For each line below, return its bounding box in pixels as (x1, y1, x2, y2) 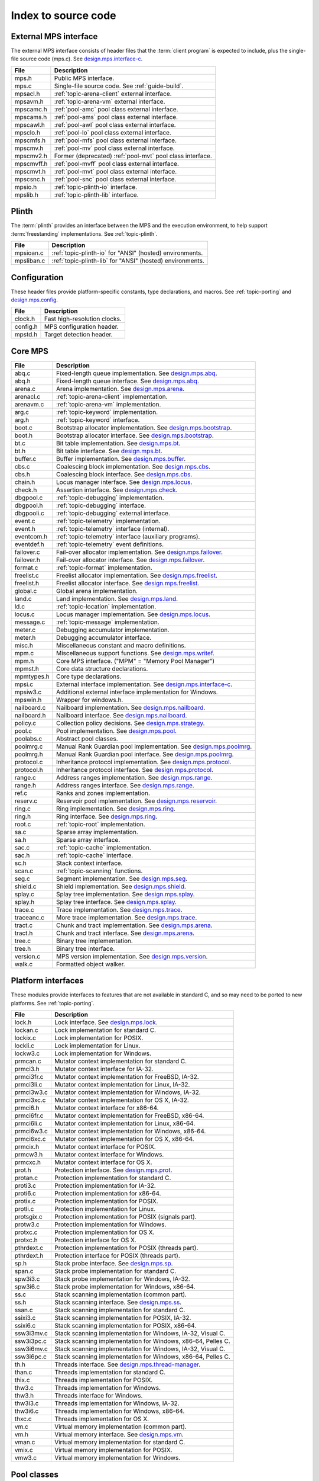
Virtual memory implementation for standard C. (54, 1438, 185, 1447)
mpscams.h (14, 113, 47, 121)
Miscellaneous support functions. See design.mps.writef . (56, 649, 215, 657)
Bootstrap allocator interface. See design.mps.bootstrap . (56, 431, 214, 440)
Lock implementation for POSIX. (54, 1034, 144, 1042)
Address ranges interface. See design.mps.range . (56, 781, 194, 789)
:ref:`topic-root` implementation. (56, 820, 146, 828)
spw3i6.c (14, 1283, 40, 1291)
